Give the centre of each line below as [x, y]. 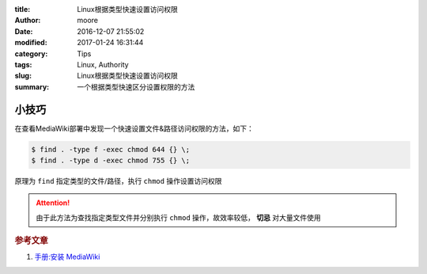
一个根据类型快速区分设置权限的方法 [136, 86]
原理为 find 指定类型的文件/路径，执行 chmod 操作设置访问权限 [118, 181]
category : [31, 53]
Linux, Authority [103, 64]
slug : [23, 76]
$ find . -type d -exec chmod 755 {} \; [110, 161]
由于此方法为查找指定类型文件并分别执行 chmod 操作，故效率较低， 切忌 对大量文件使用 [178, 217]
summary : [32, 86]
